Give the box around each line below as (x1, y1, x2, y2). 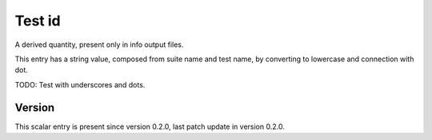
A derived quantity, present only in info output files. (14, 40, 184, 49)
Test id (14, 12, 61, 29)
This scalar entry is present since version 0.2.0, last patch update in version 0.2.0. (14, 122, 286, 131)
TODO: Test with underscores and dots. (14, 80, 146, 89)
